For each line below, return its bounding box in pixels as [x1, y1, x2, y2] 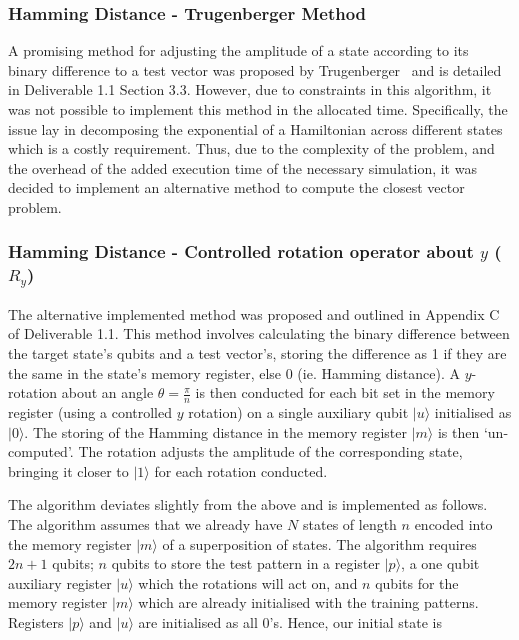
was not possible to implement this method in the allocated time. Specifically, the [8, 99, 508, 119]
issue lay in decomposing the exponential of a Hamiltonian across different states [8, 118, 503, 139]
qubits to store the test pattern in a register [111, 553, 381, 574]
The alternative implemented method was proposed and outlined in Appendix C [8, 303, 500, 324]
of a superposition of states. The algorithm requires [162, 533, 477, 554]
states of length [303, 513, 397, 534]
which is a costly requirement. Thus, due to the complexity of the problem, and [8, 138, 495, 159]
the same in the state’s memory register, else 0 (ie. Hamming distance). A [8, 362, 460, 383]
